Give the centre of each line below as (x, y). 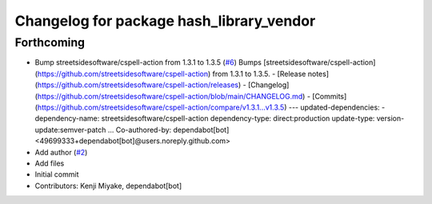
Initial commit (57, 174)
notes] (318, 74)
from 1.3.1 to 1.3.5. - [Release (259, 74)
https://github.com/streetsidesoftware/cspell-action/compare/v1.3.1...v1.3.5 (161, 107)
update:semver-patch (70, 130)
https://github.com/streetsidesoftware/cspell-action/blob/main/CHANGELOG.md (170, 96)
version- (390, 118)
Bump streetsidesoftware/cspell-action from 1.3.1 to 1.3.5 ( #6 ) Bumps (148, 62)
